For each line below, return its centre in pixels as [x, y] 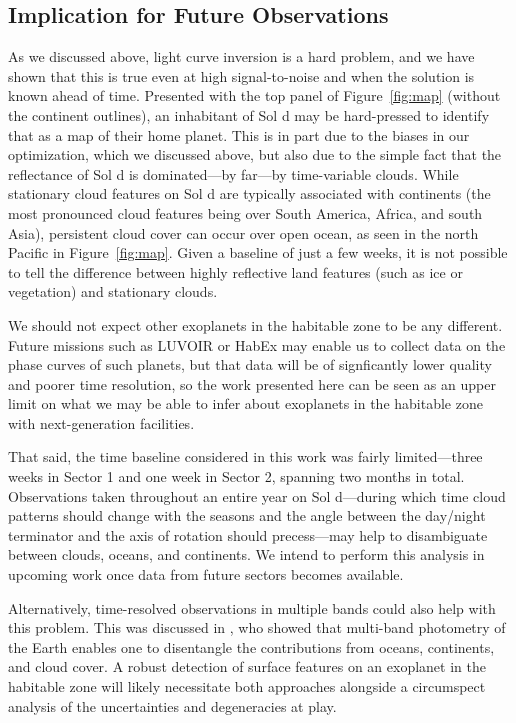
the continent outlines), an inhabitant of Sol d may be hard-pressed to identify [249, 114]
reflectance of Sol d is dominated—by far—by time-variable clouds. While [233, 173]
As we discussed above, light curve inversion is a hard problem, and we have [241, 56]
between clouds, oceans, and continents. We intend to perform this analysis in [246, 554]
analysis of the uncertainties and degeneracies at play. [172, 705]
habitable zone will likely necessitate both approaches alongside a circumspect [247, 686]
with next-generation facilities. [101, 422]
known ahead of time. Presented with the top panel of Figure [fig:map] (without [254, 95]
